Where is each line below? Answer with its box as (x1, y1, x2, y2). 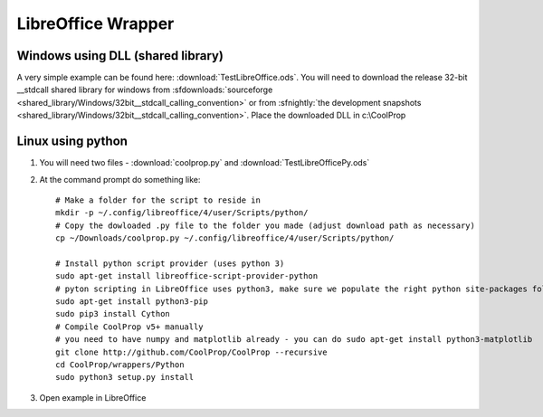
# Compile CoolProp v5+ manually (55, 321, 204, 332)
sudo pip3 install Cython (55, 308, 171, 319)
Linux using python (16, 134, 129, 149)
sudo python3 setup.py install (55, 372, 195, 383)
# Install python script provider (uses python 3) (55, 258, 285, 269)
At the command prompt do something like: (39, 174, 201, 185)
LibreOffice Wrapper (16, 14, 175, 33)
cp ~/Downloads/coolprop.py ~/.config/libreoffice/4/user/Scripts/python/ (55, 233, 395, 243)
